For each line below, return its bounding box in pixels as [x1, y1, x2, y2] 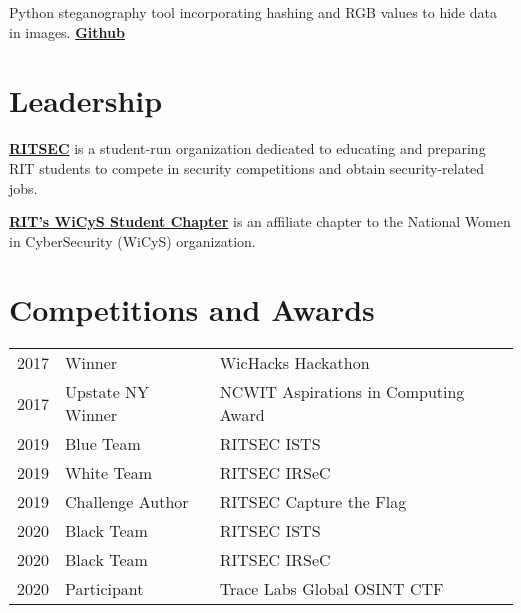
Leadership [9, 80, 163, 121]
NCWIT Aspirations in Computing [219, 380, 465, 404]
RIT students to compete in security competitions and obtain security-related [9, 157, 485, 178]
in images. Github [9, 21, 125, 42]
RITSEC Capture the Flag [219, 490, 407, 514]
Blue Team [65, 432, 141, 456]
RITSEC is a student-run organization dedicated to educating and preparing [9, 138, 486, 159]
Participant [65, 577, 144, 601]
